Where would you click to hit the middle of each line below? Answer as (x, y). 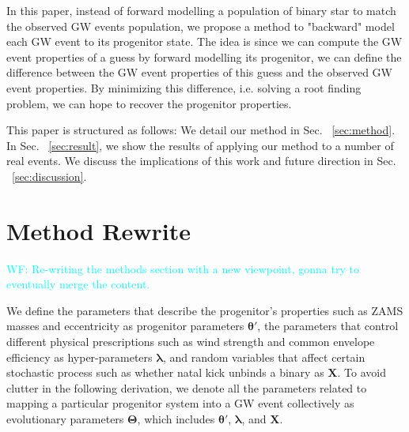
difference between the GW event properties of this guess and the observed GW (199, 72)
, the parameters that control (328, 326)
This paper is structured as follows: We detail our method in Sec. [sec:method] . (201, 130)
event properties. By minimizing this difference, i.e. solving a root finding (184, 87)
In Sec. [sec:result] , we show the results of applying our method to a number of (200, 145)
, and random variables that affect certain (264, 357)
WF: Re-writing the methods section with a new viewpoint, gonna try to (183, 268)
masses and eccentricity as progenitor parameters (125, 326)
